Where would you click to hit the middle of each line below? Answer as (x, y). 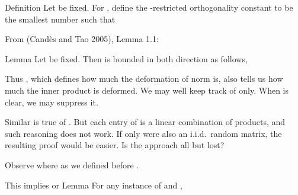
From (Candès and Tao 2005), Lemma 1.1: (82, 39)
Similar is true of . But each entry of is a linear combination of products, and (145, 122)
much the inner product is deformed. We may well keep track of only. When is (147, 90)
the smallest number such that (60, 19)
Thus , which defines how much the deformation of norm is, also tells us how (144, 79)
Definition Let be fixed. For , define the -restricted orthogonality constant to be (149, 7)
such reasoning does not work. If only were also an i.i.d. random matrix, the (143, 133)
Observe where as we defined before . (72, 164)
